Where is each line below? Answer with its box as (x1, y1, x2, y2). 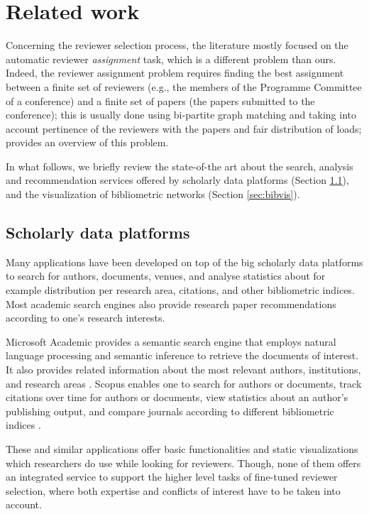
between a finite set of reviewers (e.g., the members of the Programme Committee (6, 79, 362, 94)
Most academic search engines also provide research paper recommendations (6, 296, 336, 311)
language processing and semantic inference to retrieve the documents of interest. (6, 348, 359, 363)
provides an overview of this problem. (6, 135, 169, 150)
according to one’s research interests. (6, 310, 165, 325)
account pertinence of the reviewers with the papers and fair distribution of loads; (6, 121, 362, 136)
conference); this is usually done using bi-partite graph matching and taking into (6, 107, 356, 122)
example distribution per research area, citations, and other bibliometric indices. (6, 283, 355, 297)
